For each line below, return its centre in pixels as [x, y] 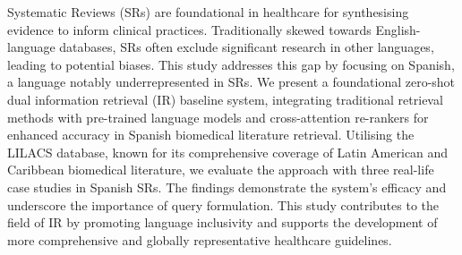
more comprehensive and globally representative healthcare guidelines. [200, 239]
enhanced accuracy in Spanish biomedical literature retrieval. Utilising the [211, 135]
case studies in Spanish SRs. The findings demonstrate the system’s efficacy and [227, 187]
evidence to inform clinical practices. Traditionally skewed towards [189, 29]
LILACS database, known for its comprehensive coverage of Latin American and [228, 152]
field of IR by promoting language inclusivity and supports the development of [222, 222]
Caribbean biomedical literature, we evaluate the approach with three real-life [221, 170]
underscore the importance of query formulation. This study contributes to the [223, 204]
